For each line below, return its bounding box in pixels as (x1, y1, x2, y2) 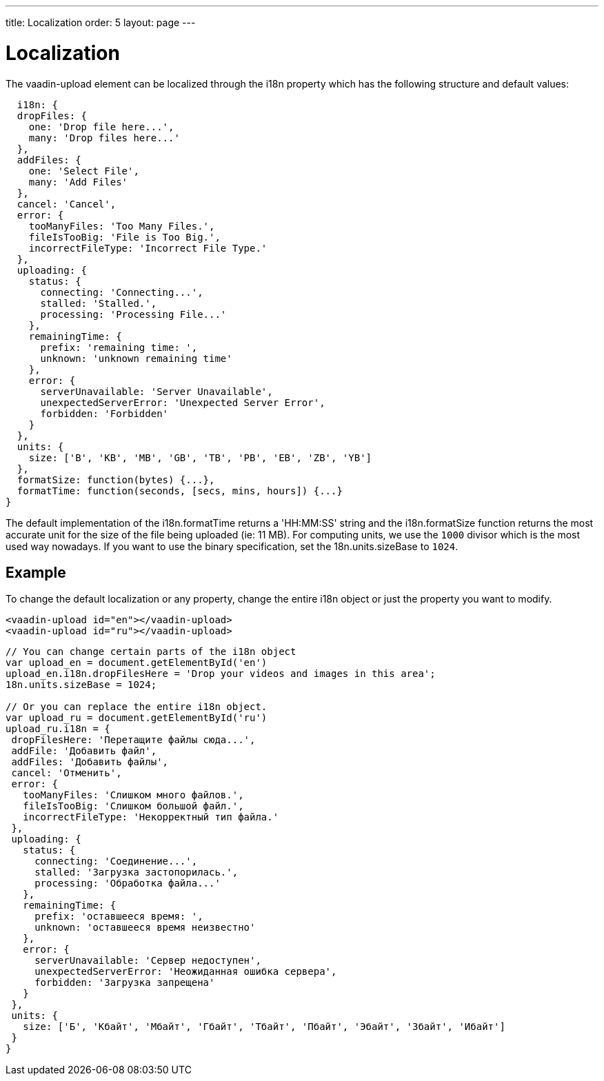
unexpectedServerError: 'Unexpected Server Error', (40, 396, 325, 408)
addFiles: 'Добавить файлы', (11, 756, 169, 768)
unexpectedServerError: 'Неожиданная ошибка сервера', (34, 966, 337, 978)
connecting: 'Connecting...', (40, 286, 203, 298)
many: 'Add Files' (28, 176, 128, 188)
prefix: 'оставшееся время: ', (34, 911, 203, 922)
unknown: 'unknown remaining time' (40, 352, 232, 364)
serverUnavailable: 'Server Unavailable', (40, 385, 273, 397)
